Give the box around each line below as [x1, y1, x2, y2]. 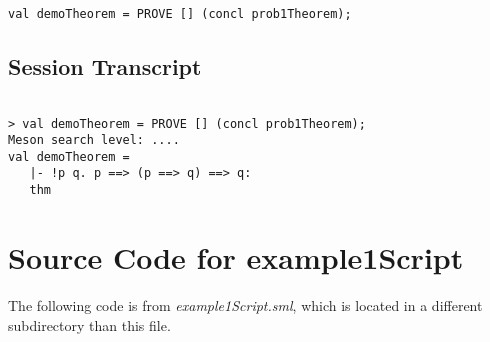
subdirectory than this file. [8, 314, 171, 335]
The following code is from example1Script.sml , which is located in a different [8, 294, 483, 315]
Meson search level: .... [8, 133, 180, 148]
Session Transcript [8, 51, 202, 82]
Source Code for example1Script [8, 236, 464, 277]
